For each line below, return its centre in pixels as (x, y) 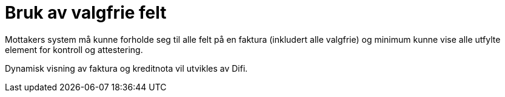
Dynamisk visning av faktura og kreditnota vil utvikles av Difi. (126, 68)
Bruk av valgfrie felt (86, 13)
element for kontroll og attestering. (74, 49)
